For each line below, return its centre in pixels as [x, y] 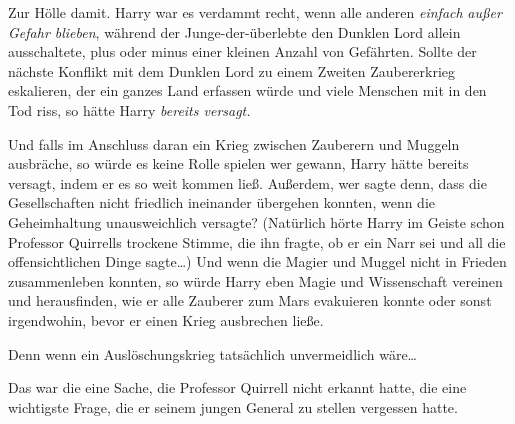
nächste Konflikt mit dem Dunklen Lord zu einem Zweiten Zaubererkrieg [232, 70]
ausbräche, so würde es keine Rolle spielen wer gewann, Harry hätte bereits [238, 163]
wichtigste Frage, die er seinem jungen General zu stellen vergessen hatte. [233, 406]
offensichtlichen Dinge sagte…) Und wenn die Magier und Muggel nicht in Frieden [257, 261]
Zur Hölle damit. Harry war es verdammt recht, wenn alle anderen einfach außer [255, 12]
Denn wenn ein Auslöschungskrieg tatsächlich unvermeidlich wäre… [212, 353]
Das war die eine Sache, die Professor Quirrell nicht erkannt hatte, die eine [237, 387]
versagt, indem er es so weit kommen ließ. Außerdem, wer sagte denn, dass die [247, 182]
